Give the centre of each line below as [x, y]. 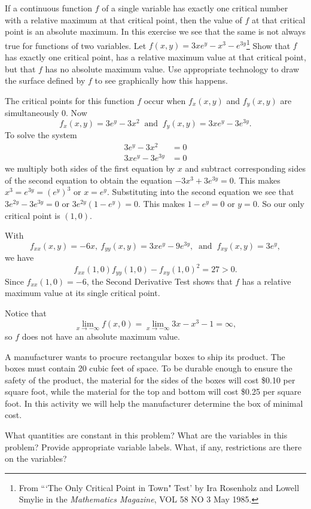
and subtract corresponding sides [246, 168]
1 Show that [269, 44]
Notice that [26, 313]
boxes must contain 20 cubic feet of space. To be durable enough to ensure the [149, 368]
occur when [165, 100]
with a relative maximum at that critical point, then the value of [124, 19]
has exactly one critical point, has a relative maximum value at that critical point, [155, 57]
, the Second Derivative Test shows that [159, 281]
